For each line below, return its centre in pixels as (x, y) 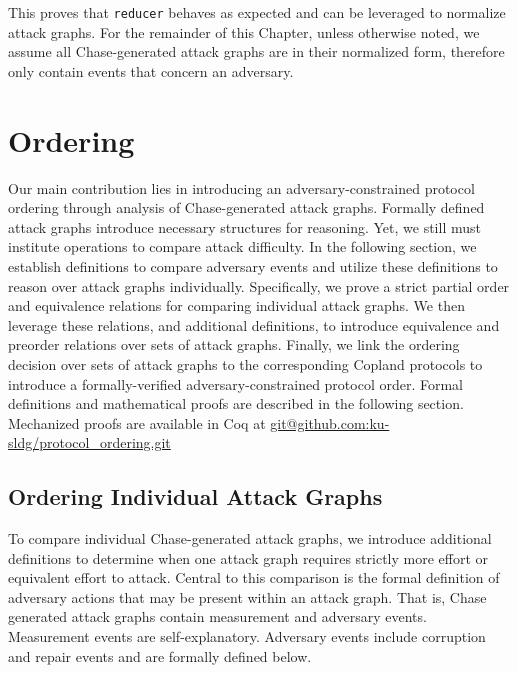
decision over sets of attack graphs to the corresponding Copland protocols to (245, 363)
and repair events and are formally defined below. (160, 655)
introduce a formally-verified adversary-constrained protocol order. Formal (236, 383)
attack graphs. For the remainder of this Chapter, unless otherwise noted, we (244, 31)
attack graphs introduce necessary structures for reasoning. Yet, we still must (244, 226)
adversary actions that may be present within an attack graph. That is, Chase (247, 596)
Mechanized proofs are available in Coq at (137, 422)
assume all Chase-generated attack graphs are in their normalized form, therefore (256, 51)
